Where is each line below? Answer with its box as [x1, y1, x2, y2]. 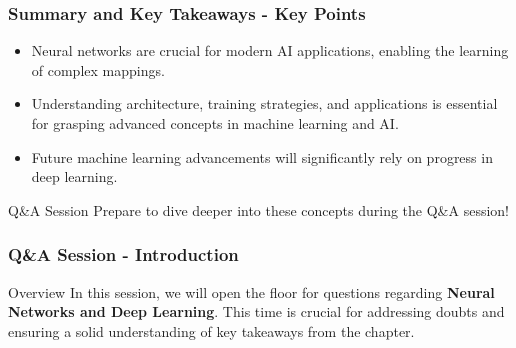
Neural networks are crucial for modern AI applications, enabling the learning [31, 40, 509, 61]
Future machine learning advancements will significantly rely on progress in [31, 146, 493, 167]
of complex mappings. [31, 59, 165, 80]
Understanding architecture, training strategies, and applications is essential [31, 93, 498, 114]
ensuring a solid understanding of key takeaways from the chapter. [8, 320, 415, 341]
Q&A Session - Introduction [8, 242, 239, 267]
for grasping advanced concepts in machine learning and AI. [31, 113, 399, 133]
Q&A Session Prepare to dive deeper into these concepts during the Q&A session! [8, 199, 509, 220]
